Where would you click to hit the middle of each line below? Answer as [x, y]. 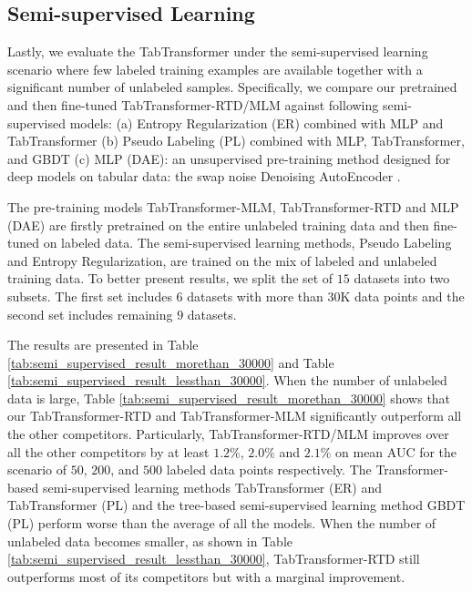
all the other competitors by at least [108, 451]
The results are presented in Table [103, 345]
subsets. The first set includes [90, 296]
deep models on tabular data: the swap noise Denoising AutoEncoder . [204, 176]
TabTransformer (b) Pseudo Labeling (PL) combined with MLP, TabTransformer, [236, 141]
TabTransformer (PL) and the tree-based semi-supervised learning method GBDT [236, 505]
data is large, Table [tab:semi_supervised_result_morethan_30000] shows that [229, 398]
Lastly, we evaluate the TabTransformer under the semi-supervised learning [218, 51]
